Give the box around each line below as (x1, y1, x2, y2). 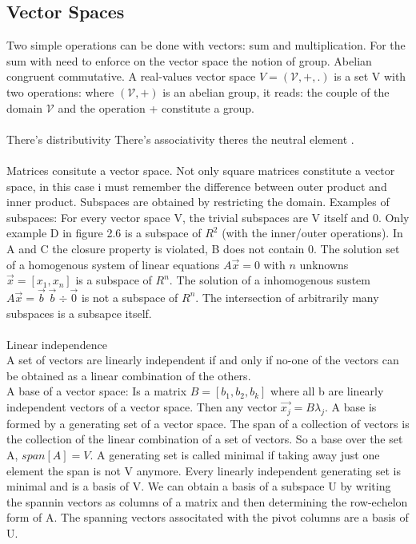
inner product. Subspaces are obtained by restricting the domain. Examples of (6, 193, 390, 210)
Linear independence (6, 336, 107, 352)
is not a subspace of (81, 288, 178, 305)
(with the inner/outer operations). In (222, 224, 403, 241)
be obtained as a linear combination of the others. (6, 367, 251, 383)
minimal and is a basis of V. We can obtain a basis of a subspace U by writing (6, 478, 391, 494)
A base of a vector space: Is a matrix (6, 383, 187, 399)
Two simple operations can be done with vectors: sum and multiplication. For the (6, 37, 406, 54)
